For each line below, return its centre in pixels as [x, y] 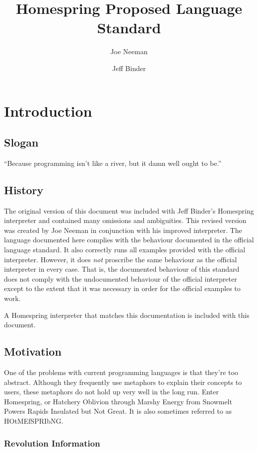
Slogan [21, 142]
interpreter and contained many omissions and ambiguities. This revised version [125, 220]
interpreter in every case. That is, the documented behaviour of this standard [122, 269]
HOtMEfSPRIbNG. [34, 420]
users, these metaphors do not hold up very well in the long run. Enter [111, 392]
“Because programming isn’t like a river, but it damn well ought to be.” [113, 163]
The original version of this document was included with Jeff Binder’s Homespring [129, 210]
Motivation [33, 351]
